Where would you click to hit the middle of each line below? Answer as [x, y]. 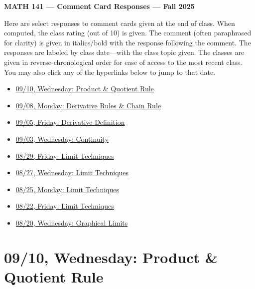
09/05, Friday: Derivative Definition [70, 122]
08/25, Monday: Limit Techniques [67, 189]
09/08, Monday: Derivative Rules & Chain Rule [88, 105]
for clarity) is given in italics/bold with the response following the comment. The [127, 42]
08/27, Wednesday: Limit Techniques [72, 172]
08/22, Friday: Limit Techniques [65, 206]
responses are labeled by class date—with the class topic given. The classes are [124, 52]
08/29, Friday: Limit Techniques [65, 155]
